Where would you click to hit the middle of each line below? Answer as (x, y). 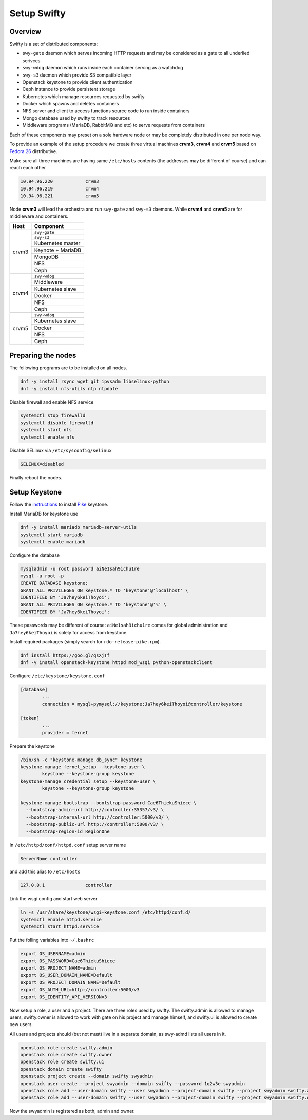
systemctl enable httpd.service (61, 919)
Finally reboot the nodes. (36, 477)
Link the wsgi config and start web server (53, 899)
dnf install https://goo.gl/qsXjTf (65, 655)
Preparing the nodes (43, 356)
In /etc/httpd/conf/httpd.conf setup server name (68, 845)
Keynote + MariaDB (58, 250)
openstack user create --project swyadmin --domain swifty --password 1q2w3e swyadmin (133, 1083)
